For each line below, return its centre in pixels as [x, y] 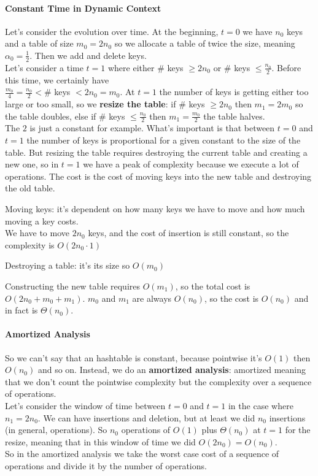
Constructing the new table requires [72, 286]
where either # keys [145, 67]
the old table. [30, 188]
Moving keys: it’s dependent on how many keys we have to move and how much [155, 209]
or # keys [232, 67]
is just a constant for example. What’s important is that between [152, 128]
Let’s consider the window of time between [85, 405]
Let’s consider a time [44, 67]
